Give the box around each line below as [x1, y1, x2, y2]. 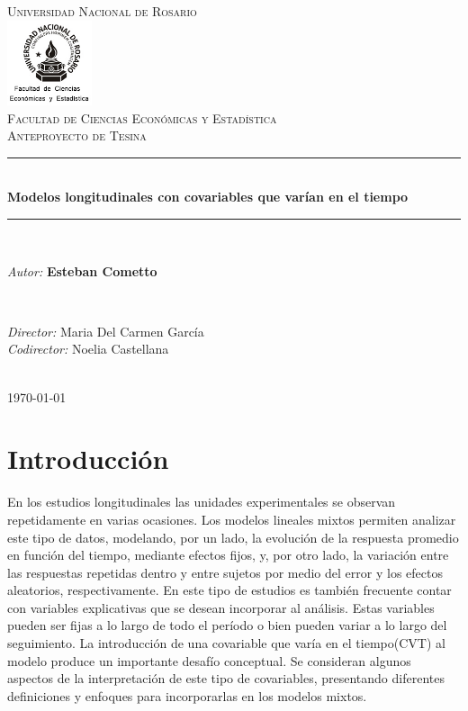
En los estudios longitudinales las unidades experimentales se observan [7, 492, 396, 511]
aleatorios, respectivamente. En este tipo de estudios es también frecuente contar [7, 580, 452, 599]
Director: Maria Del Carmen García [7, 321, 204, 340]
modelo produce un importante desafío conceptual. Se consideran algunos [7, 651, 411, 670]
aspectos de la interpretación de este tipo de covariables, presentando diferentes [7, 669, 445, 688]
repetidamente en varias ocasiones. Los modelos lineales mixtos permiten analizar [7, 509, 456, 528]
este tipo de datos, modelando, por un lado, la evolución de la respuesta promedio [7, 527, 459, 546]
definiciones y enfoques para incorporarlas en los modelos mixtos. [7, 686, 367, 705]
